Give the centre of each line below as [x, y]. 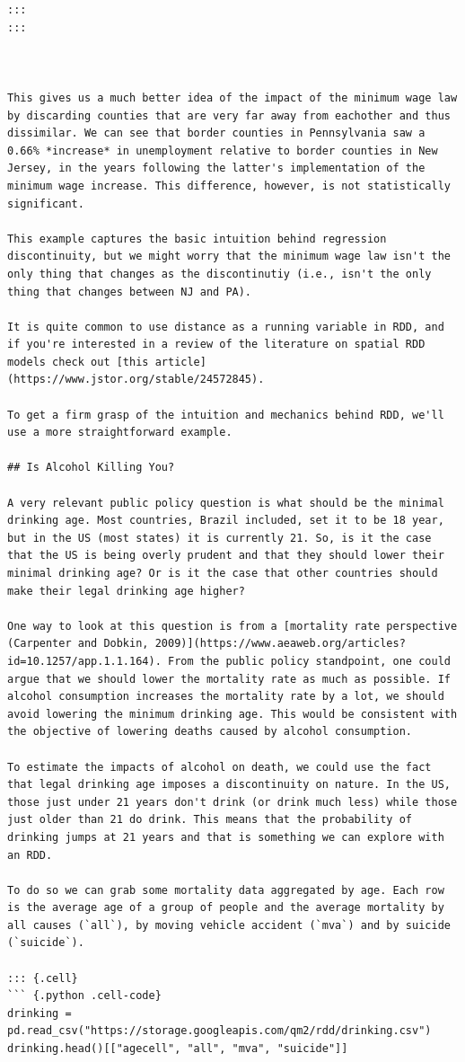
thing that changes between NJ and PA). [130, 292]
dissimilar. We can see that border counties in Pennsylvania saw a [216, 133]
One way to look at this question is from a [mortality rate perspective [232, 626]
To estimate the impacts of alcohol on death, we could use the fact [219, 767]
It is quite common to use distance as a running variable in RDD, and [226, 327]
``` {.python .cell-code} [84, 996]
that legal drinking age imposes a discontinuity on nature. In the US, [229, 785]
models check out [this [78, 362]
